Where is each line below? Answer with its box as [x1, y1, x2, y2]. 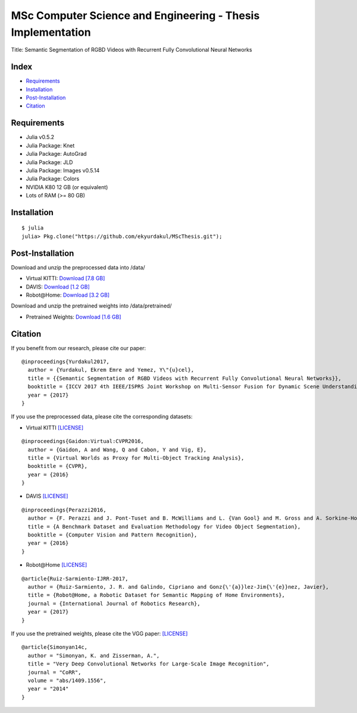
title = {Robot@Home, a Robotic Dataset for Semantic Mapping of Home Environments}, [27, 592, 286, 599]
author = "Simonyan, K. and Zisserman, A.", [27, 652, 160, 659]
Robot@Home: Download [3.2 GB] [26, 291, 110, 299]
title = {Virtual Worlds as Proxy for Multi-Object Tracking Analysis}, [27, 454, 245, 461]
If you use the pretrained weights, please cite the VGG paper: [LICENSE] [11, 630, 188, 637]
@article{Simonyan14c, [21, 644, 88, 651]
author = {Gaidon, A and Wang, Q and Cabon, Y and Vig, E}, [27, 446, 207, 453]
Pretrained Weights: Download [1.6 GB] [26, 313, 121, 321]
